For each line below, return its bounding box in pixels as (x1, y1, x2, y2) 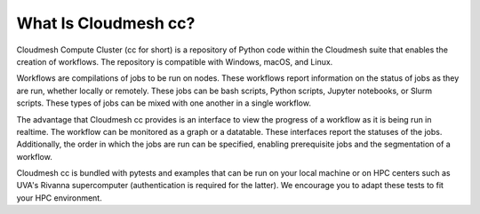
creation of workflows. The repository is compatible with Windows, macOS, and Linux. (16, 56, 333, 67)
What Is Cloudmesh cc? (16, 13, 196, 33)
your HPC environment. (16, 192, 102, 203)
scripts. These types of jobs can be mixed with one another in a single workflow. (16, 98, 311, 108)
